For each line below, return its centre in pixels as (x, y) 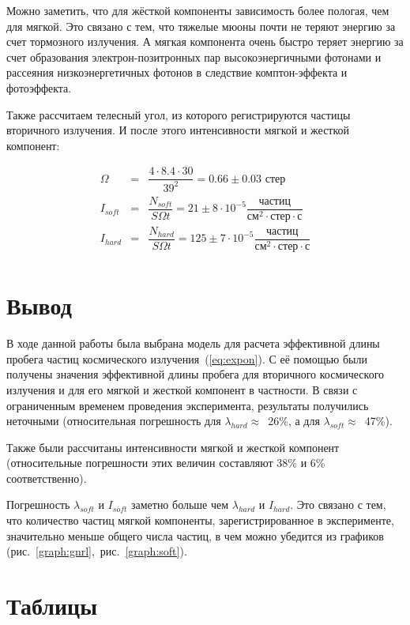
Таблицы (52, 606)
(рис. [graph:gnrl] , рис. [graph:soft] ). (97, 551)
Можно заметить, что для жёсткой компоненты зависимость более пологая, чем (198, 10)
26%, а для (294, 421)
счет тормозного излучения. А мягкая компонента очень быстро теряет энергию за (205, 41)
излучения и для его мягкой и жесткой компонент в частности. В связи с (182, 389)
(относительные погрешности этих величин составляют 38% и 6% (166, 463)
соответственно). (47, 478)
